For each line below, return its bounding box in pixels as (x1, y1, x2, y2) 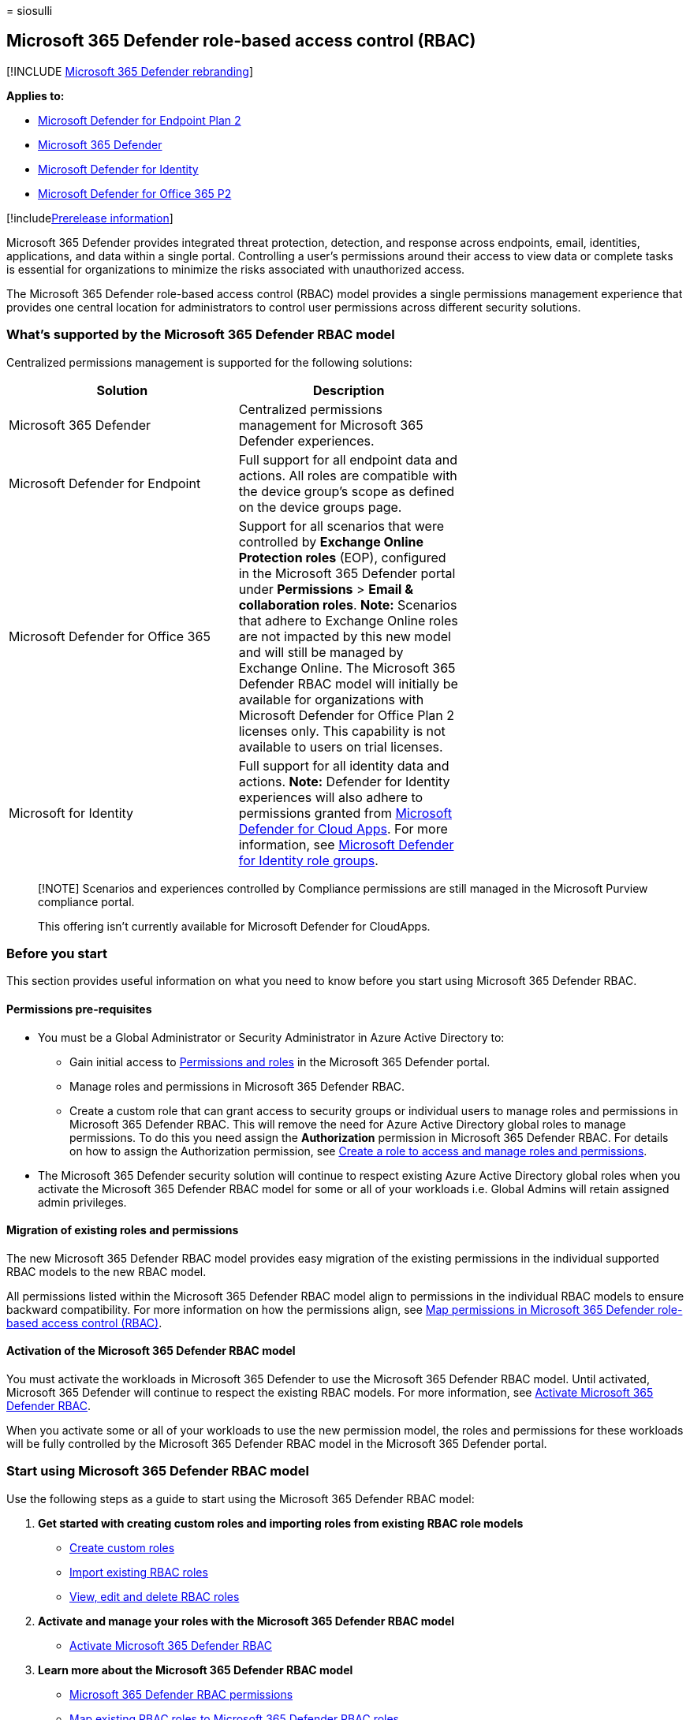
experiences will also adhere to (238, 789, 423, 805)
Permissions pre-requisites (6, 1002, 152, 1016)
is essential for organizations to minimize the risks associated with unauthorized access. (6, 262, 465, 276)
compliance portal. (38, 894, 135, 909)
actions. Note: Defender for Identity (238, 773, 450, 789)
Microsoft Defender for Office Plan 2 (238, 707, 455, 723)
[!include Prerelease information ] (6, 211, 173, 225)
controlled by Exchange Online (238, 533, 423, 550)
